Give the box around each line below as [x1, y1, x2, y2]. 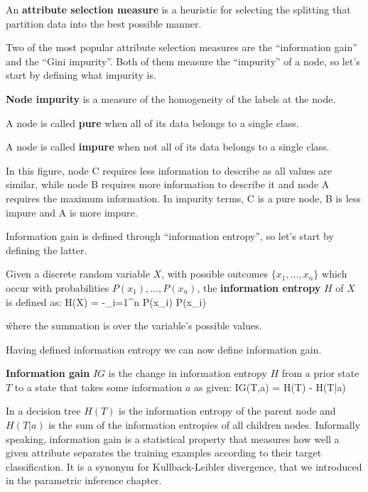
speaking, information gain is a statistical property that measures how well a [6, 431, 340, 446]
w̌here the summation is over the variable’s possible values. [6, 318, 262, 333]
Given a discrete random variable [6, 266, 150, 281]
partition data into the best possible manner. [6, 16, 202, 31]
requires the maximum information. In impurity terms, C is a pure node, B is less [6, 190, 361, 205]
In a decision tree [6, 403, 81, 418]
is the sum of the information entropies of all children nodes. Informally [48, 417, 361, 432]
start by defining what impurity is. [6, 67, 156, 82]
